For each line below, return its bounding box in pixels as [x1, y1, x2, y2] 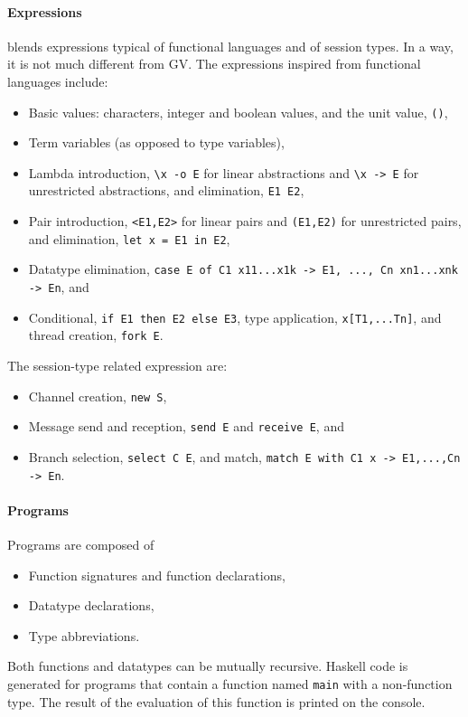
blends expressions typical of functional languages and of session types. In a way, [7, 36, 454, 55]
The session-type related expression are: [7, 356, 228, 375]
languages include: [7, 71, 108, 90]
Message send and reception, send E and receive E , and [28, 417, 344, 436]
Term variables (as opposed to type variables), [28, 133, 285, 152]
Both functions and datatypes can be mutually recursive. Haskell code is [7, 656, 408, 675]
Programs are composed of [7, 535, 154, 554]
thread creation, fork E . [28, 325, 164, 344]
